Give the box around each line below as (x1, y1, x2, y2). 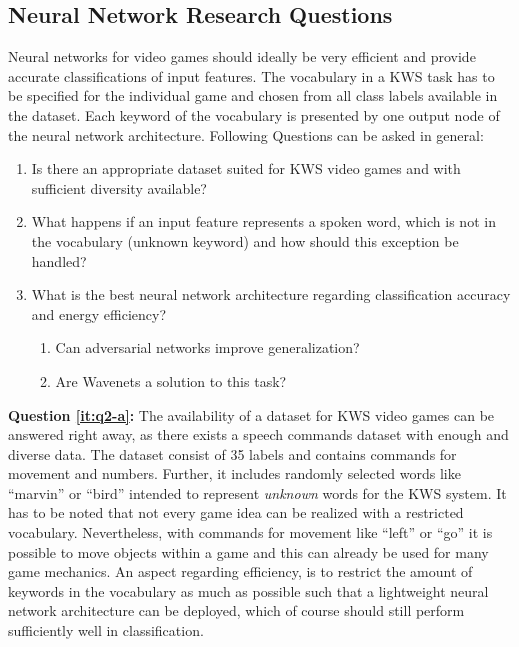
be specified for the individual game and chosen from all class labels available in (8, 85, 498, 106)
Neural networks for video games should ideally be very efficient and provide (8, 46, 476, 67)
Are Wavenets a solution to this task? (55, 370, 287, 391)
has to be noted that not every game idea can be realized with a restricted (8, 502, 464, 523)
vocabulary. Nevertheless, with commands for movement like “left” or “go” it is (8, 522, 493, 543)
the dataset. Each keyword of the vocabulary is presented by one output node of (8, 104, 500, 125)
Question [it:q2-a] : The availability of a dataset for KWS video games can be (8, 404, 495, 425)
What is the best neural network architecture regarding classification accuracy (31, 284, 511, 305)
